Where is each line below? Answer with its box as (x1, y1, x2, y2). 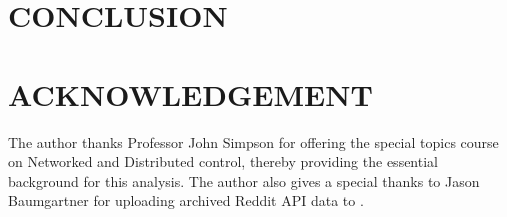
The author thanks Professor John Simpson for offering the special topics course (8, 131, 499, 152)
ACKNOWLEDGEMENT (8, 73, 373, 114)
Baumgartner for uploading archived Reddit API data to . (8, 190, 364, 211)
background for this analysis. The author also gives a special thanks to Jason (8, 170, 480, 191)
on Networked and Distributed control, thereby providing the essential (8, 151, 438, 172)
